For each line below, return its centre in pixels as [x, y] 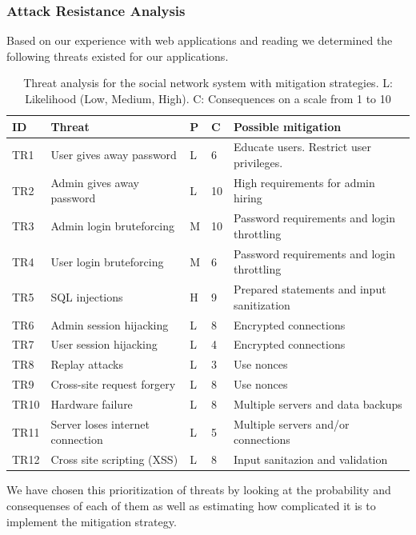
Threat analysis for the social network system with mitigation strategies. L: [208, 83]
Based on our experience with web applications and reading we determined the [200, 40]
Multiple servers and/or [292, 423]
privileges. [258, 163]
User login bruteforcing [107, 261]
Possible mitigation [288, 126]
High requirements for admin [304, 182]
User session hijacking [104, 344]
